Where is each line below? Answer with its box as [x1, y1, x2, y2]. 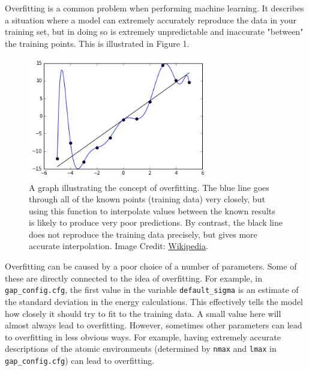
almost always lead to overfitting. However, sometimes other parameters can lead [5, 319, 302, 331]
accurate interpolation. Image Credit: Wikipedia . [29, 240, 208, 252]
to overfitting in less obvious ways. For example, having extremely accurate [5, 330, 281, 343]
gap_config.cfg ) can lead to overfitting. [5, 354, 155, 366]
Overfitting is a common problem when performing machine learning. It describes [5, 2, 304, 14]
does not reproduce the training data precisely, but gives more [29, 228, 257, 240]
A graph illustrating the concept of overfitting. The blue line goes [29, 181, 269, 193]
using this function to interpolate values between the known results [29, 204, 275, 217]
